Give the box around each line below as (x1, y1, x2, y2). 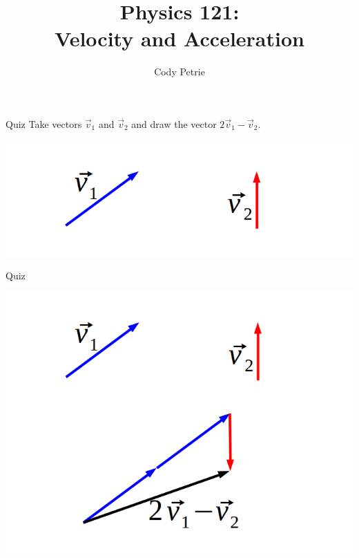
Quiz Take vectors (6, 116, 82, 131)
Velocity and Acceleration (55, 24, 304, 53)
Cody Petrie (154, 64, 205, 79)
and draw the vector (131, 116, 217, 131)
